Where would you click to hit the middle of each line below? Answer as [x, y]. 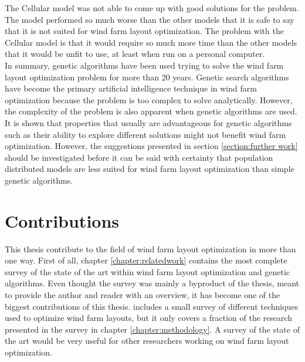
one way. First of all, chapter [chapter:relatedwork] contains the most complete [146, 260]
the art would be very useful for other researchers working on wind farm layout [147, 341]
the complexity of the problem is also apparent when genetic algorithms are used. [151, 111]
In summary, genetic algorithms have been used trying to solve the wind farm [144, 65]
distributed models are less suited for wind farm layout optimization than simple [150, 169]
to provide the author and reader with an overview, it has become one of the [143, 295]
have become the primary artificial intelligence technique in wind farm [131, 88]
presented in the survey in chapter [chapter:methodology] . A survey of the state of [152, 329]
